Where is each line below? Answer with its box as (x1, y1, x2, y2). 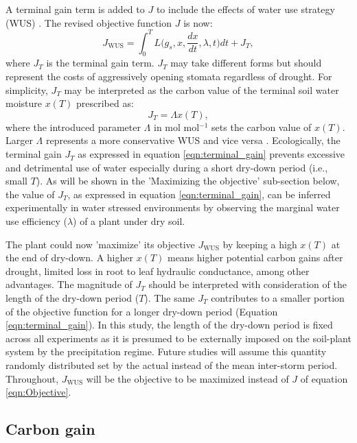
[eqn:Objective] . (5, 385, 71, 399)
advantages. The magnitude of (5, 277, 133, 291)
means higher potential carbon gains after (167, 250, 343, 265)
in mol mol (153, 119, 200, 134)
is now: (183, 15, 213, 29)
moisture (5, 96, 43, 110)
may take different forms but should (170, 56, 322, 70)
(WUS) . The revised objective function (5, 15, 172, 29)
